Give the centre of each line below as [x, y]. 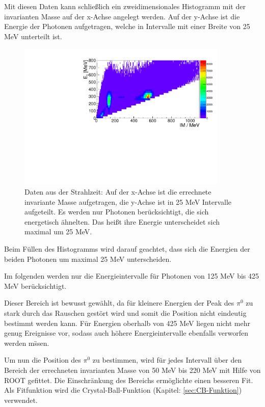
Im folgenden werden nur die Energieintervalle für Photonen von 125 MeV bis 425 [132, 276]
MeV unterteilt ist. [33, 36]
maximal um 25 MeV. [58, 232]
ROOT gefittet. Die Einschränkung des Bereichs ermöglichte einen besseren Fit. [129, 380]
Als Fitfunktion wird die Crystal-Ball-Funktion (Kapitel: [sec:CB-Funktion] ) [123, 390]
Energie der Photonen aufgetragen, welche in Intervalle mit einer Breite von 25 [127, 26]
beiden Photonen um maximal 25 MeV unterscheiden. [88, 259]
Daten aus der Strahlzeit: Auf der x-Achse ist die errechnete [118, 192]
